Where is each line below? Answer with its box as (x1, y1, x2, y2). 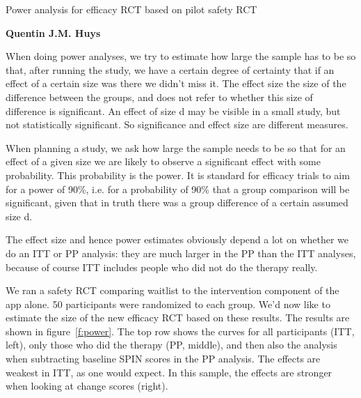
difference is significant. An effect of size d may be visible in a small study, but (6, 103, 341, 118)
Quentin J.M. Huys (6, 25, 101, 40)
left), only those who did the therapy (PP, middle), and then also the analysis (6, 337, 337, 352)
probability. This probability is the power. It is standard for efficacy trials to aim (6, 167, 350, 182)
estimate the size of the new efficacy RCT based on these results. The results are (6, 310, 350, 325)
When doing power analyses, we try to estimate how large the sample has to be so (6, 49, 356, 63)
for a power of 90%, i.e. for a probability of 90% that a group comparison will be (6, 181, 350, 196)
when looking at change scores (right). (6, 378, 168, 393)
